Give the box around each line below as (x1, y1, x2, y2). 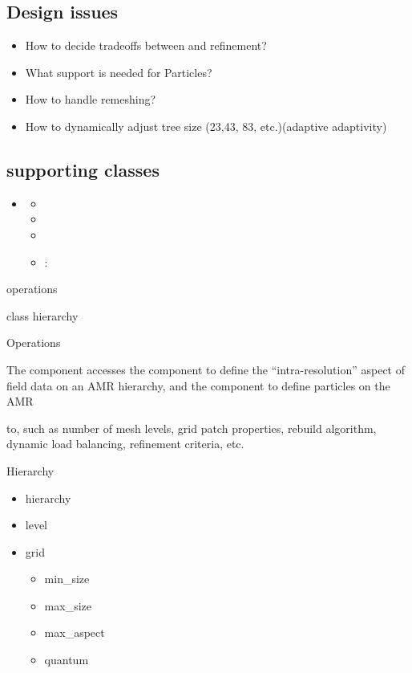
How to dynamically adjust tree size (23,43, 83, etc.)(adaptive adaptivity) (25, 117, 387, 134)
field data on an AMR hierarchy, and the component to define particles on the (6, 377, 390, 394)
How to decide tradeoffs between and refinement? (25, 37, 267, 54)
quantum (44, 651, 89, 668)
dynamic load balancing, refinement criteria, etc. (6, 435, 244, 452)
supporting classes (6, 157, 160, 182)
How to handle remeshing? (25, 91, 156, 108)
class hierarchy (6, 307, 79, 324)
